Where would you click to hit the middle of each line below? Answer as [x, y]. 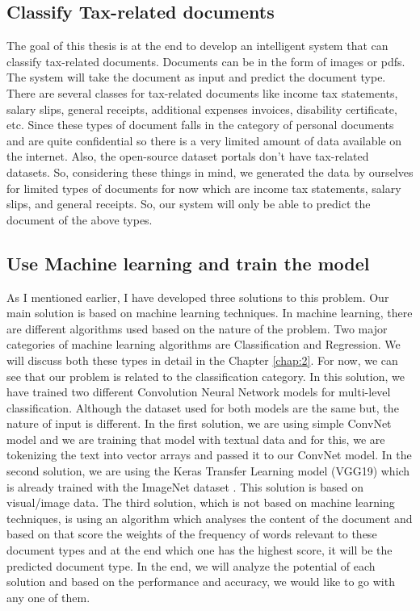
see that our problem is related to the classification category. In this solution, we [206, 376]
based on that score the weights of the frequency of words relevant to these [192, 534]
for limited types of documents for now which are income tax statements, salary [204, 188]
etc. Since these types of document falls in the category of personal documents [200, 125]
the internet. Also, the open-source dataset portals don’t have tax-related [188, 156]
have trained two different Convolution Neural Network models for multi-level [199, 392]
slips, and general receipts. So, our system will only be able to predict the [189, 204]
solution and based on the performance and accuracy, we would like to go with [201, 582]
